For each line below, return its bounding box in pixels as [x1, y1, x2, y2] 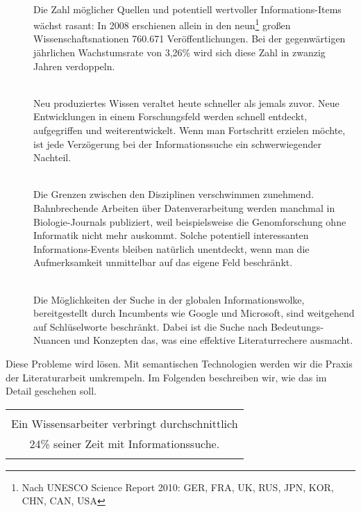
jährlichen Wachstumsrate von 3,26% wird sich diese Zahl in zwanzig [33, 45, 326, 60]
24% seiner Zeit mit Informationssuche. [29, 435, 220, 452]
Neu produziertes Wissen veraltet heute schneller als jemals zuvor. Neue [33, 95, 339, 110]
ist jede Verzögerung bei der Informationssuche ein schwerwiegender [33, 136, 322, 151]
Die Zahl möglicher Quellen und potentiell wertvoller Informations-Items [33, 1, 342, 16]
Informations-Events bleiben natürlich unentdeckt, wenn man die [33, 241, 310, 256]
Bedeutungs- [270, 319, 324, 333]
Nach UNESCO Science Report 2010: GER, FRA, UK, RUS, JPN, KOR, [22, 479, 334, 494]
